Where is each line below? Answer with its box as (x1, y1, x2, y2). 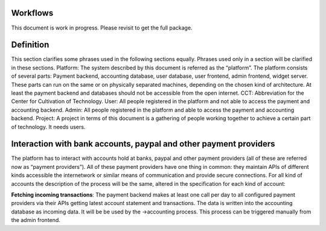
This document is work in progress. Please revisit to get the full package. (11, 24, 193, 31)
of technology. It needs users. (11, 123, 86, 130)
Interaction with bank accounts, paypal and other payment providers (11, 139, 275, 149)
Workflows (11, 8, 54, 18)
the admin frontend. (11, 217, 60, 224)
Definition (11, 40, 50, 50)
